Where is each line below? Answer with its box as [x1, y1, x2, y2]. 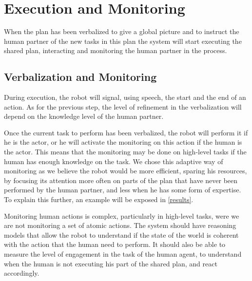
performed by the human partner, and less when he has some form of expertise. [4, 185, 241, 195]
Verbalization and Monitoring [4, 69, 157, 84]
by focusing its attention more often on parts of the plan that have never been [4, 175, 238, 185]
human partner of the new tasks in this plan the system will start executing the [4, 36, 242, 46]
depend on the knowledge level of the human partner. [4, 111, 164, 121]
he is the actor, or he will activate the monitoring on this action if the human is [4, 137, 242, 147]
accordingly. [4, 268, 39, 278]
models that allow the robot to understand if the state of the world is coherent [4, 229, 239, 240]
